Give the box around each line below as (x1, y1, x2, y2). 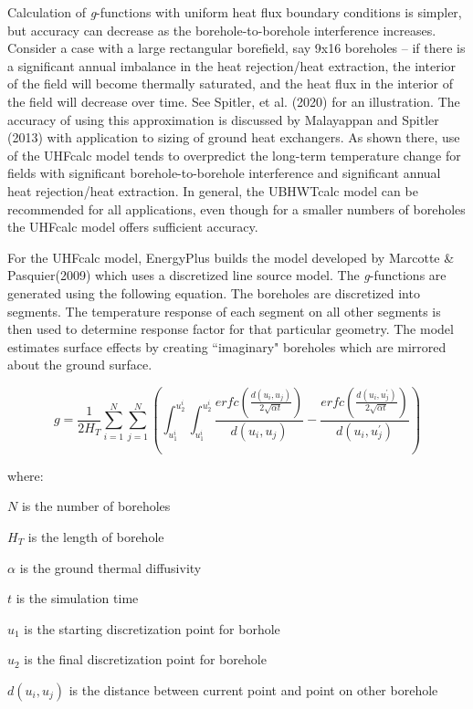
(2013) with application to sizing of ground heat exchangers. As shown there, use (7, 128, 460, 147)
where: (7, 465, 44, 485)
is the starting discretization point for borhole (24, 619, 280, 638)
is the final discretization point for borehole (24, 650, 267, 669)
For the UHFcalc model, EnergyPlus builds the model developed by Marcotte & (7, 247, 455, 266)
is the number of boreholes (21, 496, 171, 516)
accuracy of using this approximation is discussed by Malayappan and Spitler (7, 109, 439, 129)
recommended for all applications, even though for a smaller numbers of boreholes (7, 199, 466, 218)
